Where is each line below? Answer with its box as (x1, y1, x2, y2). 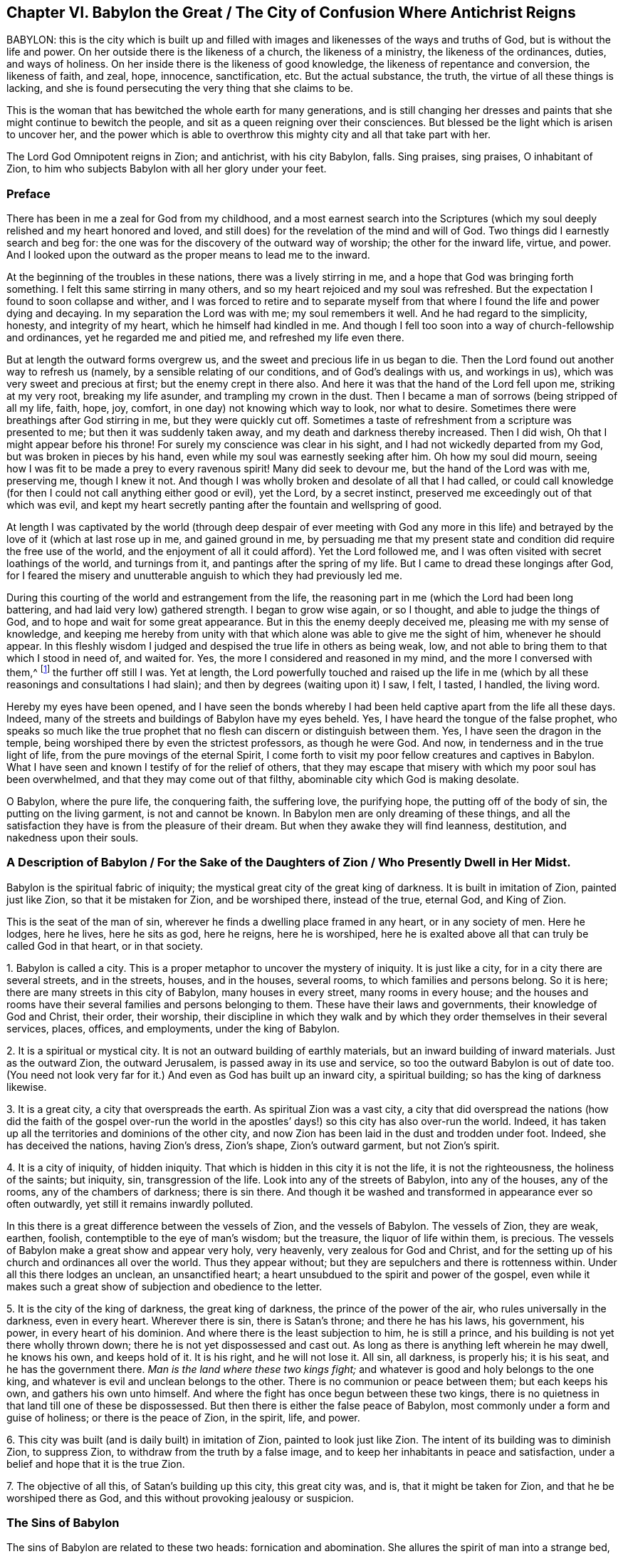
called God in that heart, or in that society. (6, 939, 204, 952)
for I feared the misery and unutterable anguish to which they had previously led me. (6, 569, 402, 582)
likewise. (6, 1080, 47, 1093)
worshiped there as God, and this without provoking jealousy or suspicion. (6, 1491, 355, 1504)
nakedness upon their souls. (6, 831, 139, 844)
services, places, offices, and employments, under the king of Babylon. (6, 1022, 340, 1035)
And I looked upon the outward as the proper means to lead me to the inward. (6, 249, 370, 261)
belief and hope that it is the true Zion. (6, 1457, 185, 1470)
